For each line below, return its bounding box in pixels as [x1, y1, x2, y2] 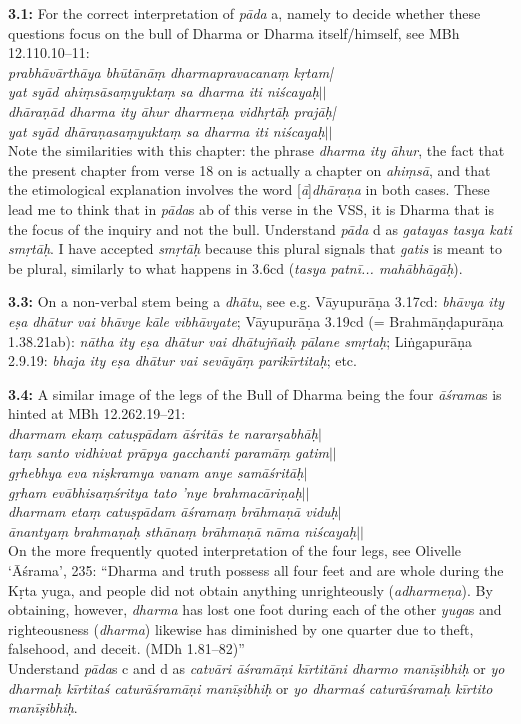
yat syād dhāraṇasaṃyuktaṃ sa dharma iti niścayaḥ [8, 120, 325, 141]
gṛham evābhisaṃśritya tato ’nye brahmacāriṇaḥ [8, 481, 302, 502]
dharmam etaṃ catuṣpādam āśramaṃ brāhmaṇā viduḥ [8, 501, 338, 522]
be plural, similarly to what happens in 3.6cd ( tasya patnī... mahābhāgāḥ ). [8, 257, 463, 278]
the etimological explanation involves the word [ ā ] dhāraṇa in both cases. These [8, 179, 490, 200]
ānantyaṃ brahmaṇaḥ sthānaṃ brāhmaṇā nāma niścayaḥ [8, 520, 357, 541]
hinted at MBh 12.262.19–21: [8, 403, 186, 424]
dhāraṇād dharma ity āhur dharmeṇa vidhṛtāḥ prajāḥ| [8, 100, 336, 121]
